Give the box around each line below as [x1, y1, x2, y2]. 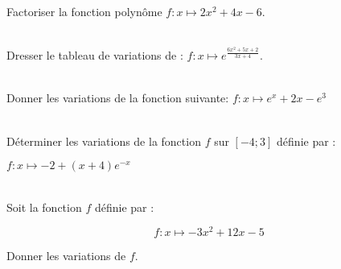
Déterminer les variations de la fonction [6, 132, 201, 149]
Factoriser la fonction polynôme [6, 2, 162, 19]
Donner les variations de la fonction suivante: [6, 89, 229, 106]
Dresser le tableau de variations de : [6, 47, 183, 64]
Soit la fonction [6, 198, 82, 215]
